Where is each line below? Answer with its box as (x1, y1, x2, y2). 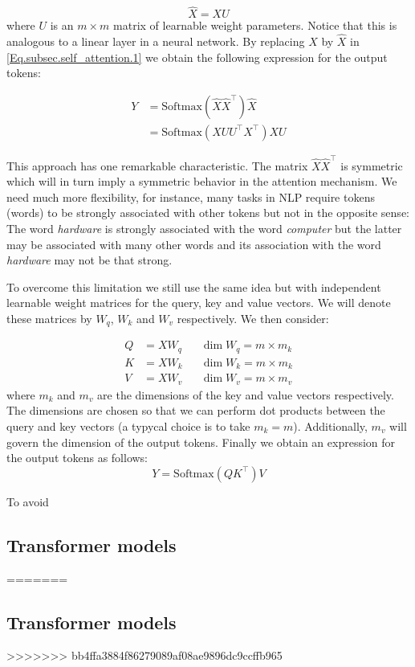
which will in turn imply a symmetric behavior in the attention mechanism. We (6, 173, 397, 190)
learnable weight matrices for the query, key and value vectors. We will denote (6, 294, 391, 311)
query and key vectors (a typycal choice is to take (6, 418, 250, 435)
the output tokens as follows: (6, 449, 149, 466)
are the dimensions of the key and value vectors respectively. (97, 386, 394, 403)
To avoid (6, 493, 49, 509)
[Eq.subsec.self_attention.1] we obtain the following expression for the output (6, 48, 388, 65)
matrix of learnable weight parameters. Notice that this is (113, 17, 397, 34)
